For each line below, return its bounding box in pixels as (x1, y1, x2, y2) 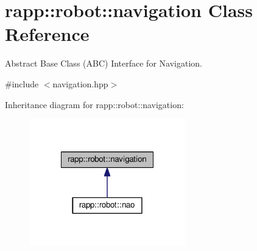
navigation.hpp (52, 77, 108, 90)
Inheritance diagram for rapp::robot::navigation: (5, 98, 184, 111)
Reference (5, 21, 90, 46)
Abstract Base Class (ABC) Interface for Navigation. (5, 57, 202, 70)
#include (5, 77, 39, 90)
